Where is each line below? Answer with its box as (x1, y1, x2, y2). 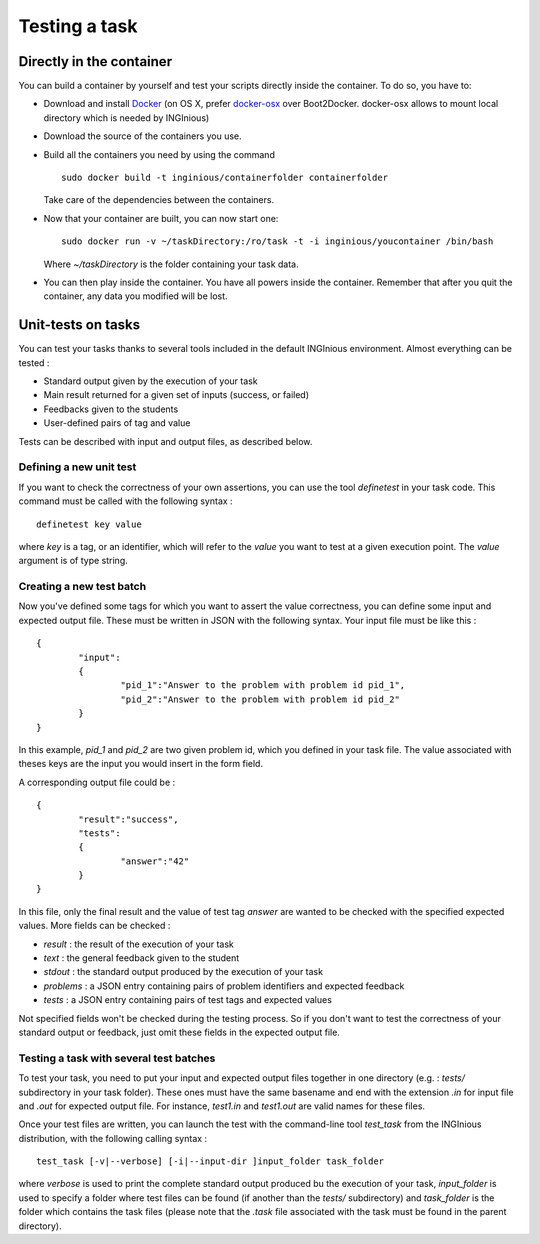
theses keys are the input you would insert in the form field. (18, 758, 264, 770)
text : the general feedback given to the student (43, 952, 240, 964)
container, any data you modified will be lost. (43, 290, 229, 302)
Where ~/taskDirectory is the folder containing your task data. (43, 258, 299, 270)
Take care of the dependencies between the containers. (43, 194, 275, 206)
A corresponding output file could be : (18, 776, 176, 788)
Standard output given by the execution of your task (43, 375, 259, 387)
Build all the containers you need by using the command (43, 148, 275, 160)
